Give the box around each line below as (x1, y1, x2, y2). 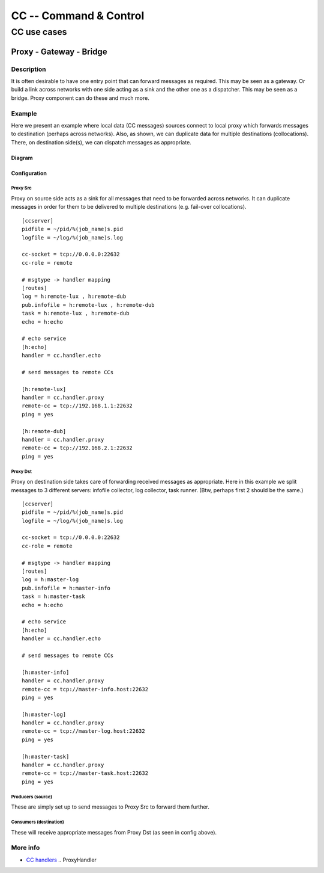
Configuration (11, 169, 47, 177)
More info (11, 844, 40, 852)
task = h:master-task (22, 593, 85, 600)
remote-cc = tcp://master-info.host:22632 (22, 686, 149, 693)
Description (11, 65, 46, 73)
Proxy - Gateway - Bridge (11, 46, 107, 57)
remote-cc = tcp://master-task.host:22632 (22, 770, 149, 777)
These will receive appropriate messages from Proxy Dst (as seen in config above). (11, 828, 217, 836)
